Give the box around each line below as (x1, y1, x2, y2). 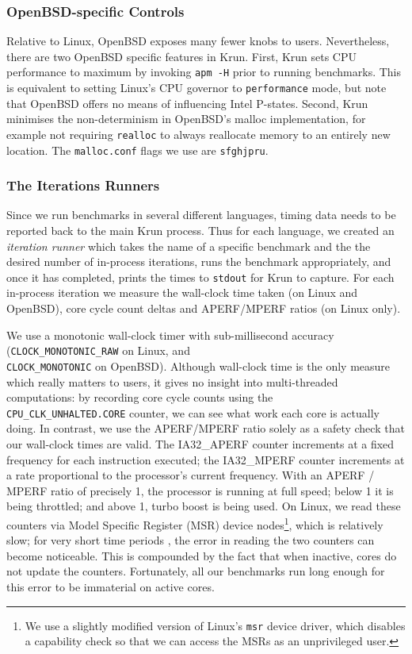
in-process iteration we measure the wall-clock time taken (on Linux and (6, 284, 358, 301)
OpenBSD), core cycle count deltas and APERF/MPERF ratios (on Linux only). (6, 300, 401, 317)
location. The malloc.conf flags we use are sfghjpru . (6, 141, 269, 158)
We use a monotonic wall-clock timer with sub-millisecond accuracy (6, 326, 334, 343)
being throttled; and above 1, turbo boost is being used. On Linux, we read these (6, 498, 401, 514)
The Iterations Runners (6, 175, 160, 195)
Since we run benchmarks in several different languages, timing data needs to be (6, 206, 396, 223)
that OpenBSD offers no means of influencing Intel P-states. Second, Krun (6, 94, 368, 111)
